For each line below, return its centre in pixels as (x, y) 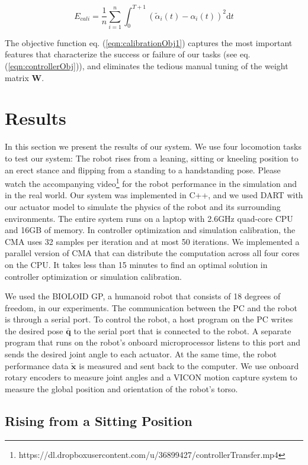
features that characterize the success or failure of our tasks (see (121, 54)
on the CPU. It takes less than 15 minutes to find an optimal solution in (136, 264)
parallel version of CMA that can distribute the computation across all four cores (152, 253)
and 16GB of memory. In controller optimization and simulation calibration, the (150, 230)
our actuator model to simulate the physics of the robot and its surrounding (143, 206)
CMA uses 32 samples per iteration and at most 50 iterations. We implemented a (152, 241)
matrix (17, 77)
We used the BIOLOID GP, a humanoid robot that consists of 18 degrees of (143, 296)
